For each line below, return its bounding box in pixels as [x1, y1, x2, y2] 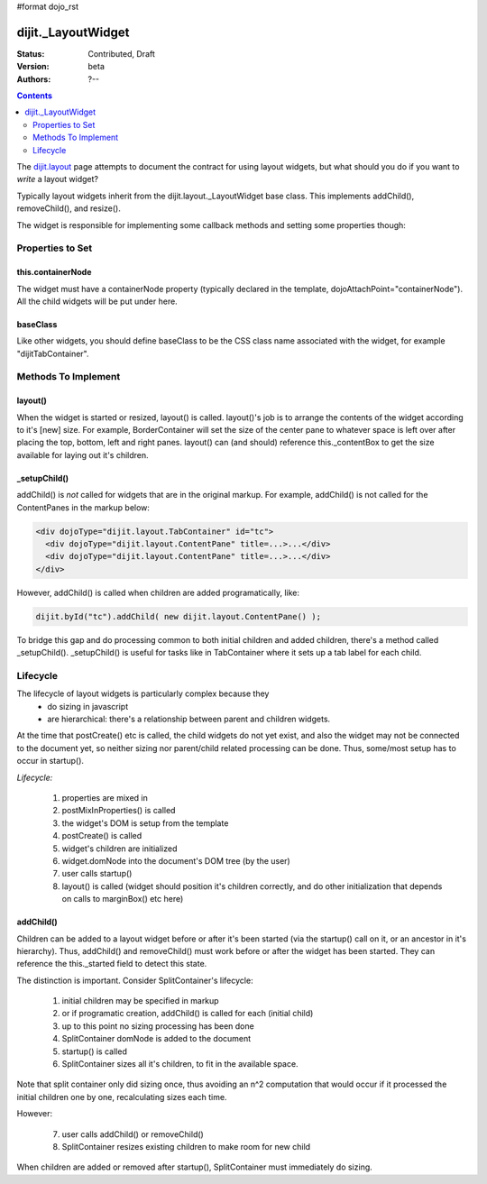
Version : [16, 61, 50, 72]
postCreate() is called [61, 831, 142, 841]
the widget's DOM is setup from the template [61, 817, 229, 829]
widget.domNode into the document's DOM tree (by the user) [61, 855, 290, 866]
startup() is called [61, 1046, 128, 1057]
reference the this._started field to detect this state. [16, 959, 207, 969]
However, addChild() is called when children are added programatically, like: [16, 587, 299, 598]
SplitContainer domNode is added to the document [61, 1033, 252, 1044]
